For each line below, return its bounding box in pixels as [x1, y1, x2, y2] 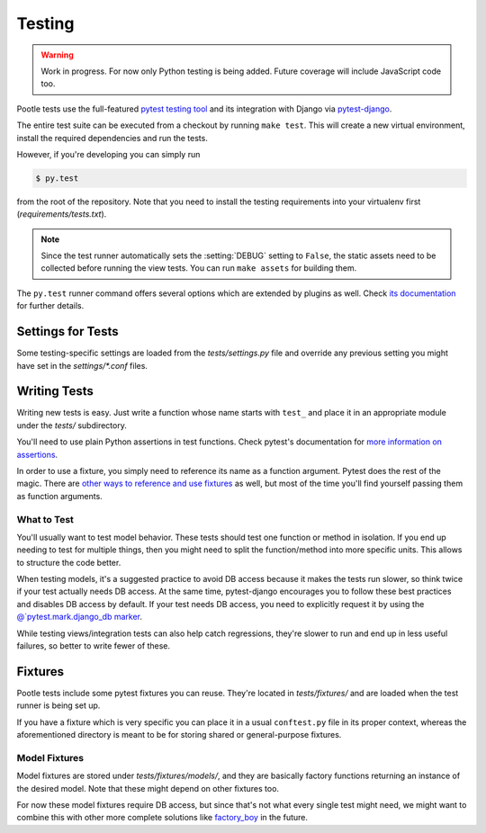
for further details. [16, 300, 85, 311]
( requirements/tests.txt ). [16, 209, 107, 219]
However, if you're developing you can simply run [16, 148, 201, 159]
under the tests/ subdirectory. [16, 419, 128, 431]
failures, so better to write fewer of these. [16, 640, 171, 651]
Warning [40, 49, 74, 60]
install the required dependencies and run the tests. [16, 132, 209, 143]
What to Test [16, 513, 74, 525]
